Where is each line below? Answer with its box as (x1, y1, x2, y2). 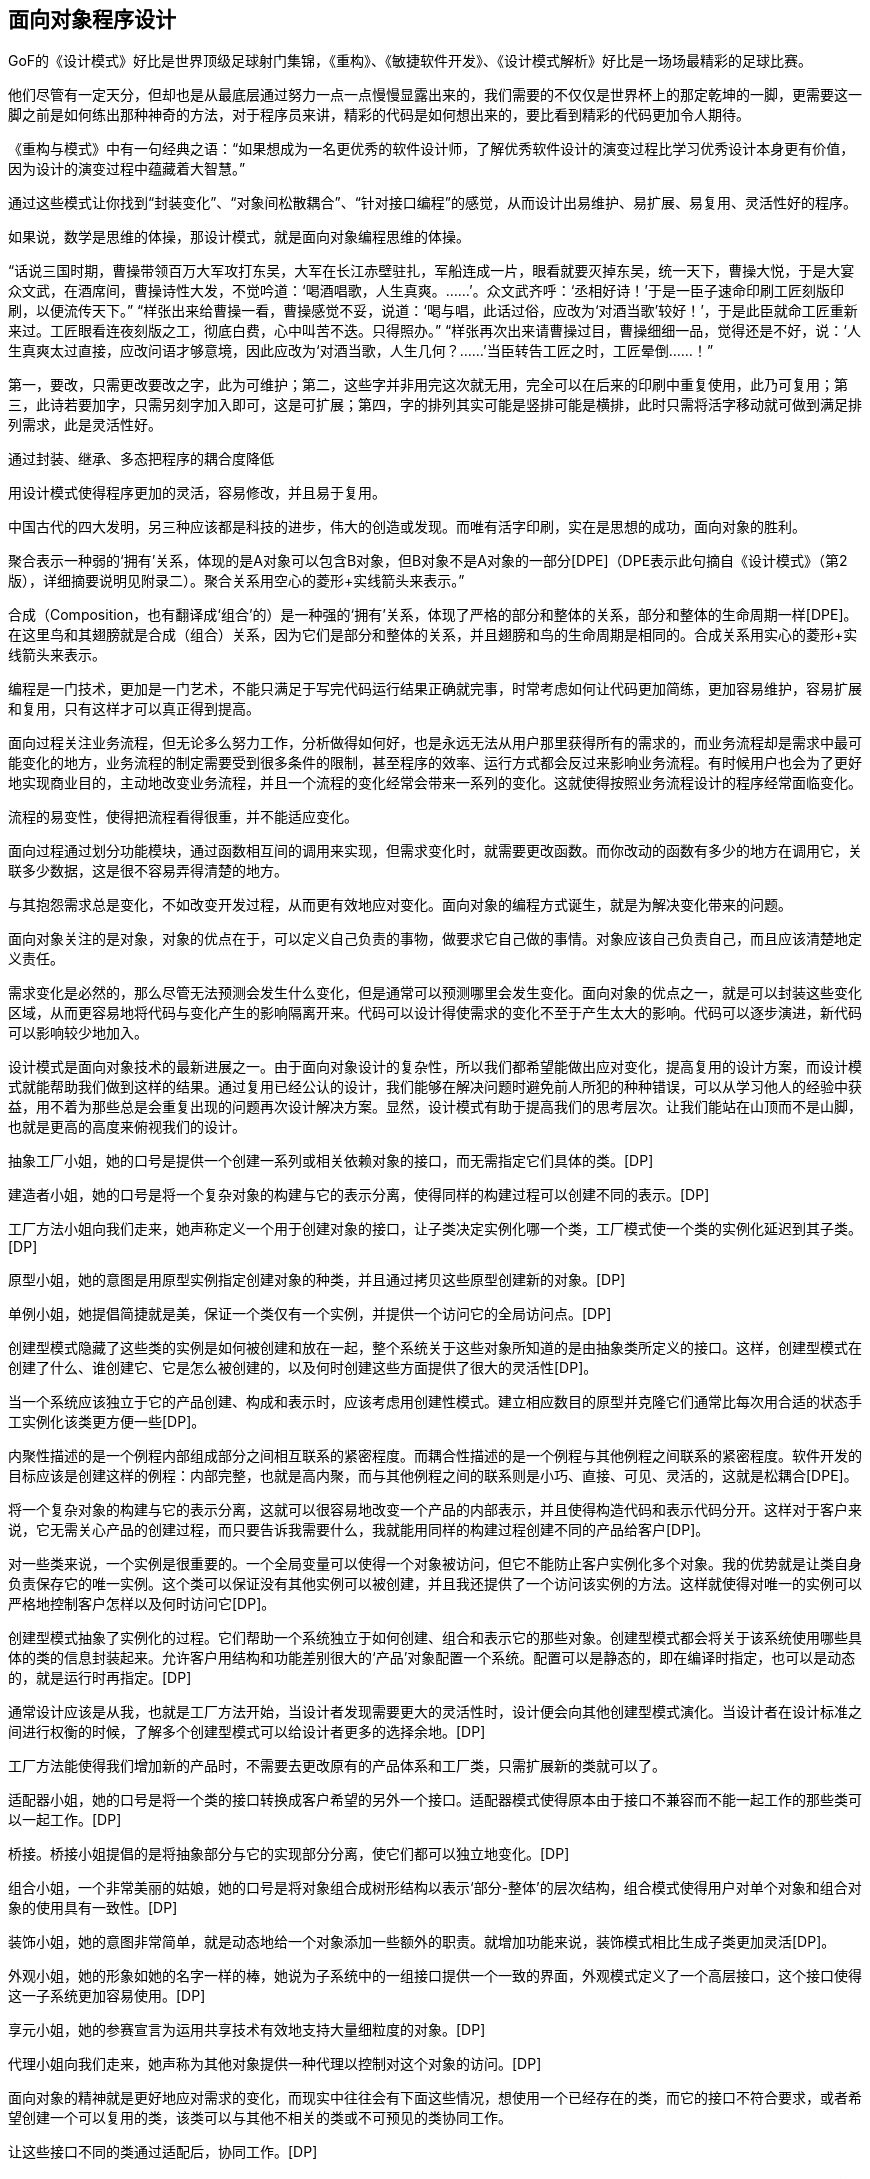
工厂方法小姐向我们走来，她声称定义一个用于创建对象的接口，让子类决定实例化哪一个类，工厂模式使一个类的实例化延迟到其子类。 (8, 1220, 862, 1238)
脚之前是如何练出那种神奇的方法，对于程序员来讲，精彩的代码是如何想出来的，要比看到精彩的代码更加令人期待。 (8, 106, 750, 124)
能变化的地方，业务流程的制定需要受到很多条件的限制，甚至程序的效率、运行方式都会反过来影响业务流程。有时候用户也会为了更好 (8, 754, 862, 772)
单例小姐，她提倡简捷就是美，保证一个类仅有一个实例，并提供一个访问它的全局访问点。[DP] (8, 1305, 612, 1323)
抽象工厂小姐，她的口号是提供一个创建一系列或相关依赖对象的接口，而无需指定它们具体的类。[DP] (8, 1152, 654, 1170)
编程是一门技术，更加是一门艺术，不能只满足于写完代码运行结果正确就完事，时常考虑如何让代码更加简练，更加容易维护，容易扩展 (8, 680, 862, 698)
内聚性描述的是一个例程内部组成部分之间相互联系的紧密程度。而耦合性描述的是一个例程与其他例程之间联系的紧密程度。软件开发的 (8, 1447, 862, 1465)
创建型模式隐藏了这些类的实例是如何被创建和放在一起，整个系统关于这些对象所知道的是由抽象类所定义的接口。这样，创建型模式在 (8, 1339, 862, 1357)
